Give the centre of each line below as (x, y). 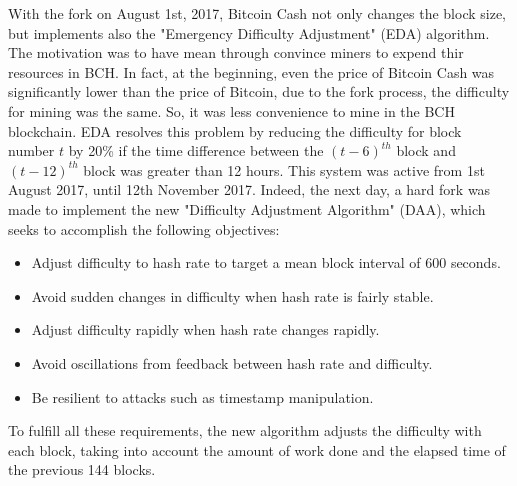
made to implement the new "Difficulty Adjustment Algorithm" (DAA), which (247, 208)
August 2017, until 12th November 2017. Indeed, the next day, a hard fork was (249, 189)
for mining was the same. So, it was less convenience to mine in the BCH (231, 110)
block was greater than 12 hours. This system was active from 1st (284, 169)
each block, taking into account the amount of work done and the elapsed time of (257, 449)
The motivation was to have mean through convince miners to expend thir (236, 52)
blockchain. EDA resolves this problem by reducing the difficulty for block (235, 130)
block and (426, 150)
